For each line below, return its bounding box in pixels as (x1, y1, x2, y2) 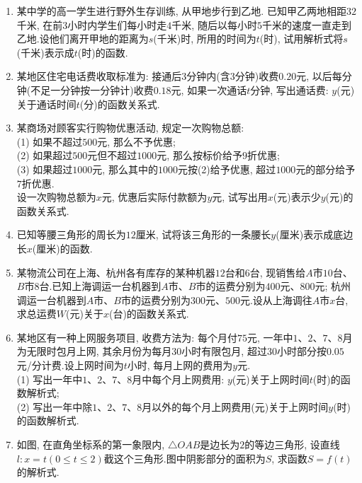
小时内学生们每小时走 (67, 17, 167, 32)
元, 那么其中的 (92, 161, 158, 176)
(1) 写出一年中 (16, 371, 83, 386)
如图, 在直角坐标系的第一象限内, (16, 437, 165, 452)
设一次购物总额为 (16, 190, 96, 204)
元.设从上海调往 (239, 292, 312, 307)
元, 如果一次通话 (171, 82, 247, 97)
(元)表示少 (273, 190, 321, 204)
